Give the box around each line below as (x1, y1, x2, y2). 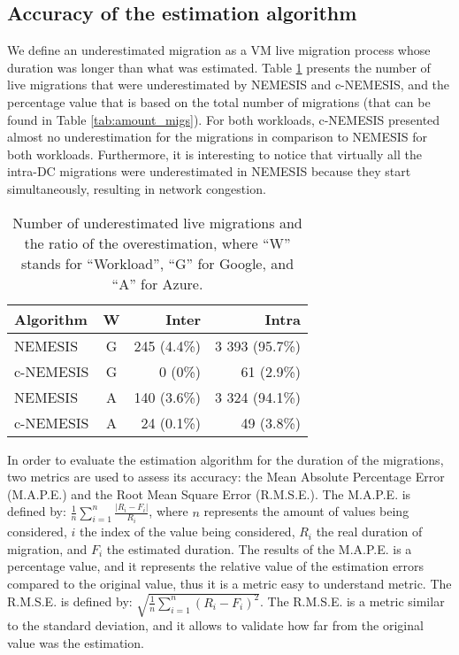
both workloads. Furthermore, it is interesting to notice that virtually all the (7, 144, 422, 163)
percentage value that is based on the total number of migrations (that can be (7, 92, 431, 111)
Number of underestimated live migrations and (12, 212, 302, 233)
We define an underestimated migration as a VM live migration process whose (7, 41, 431, 59)
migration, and (7, 539, 88, 558)
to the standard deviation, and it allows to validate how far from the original (7, 616, 424, 635)
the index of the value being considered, (79, 522, 295, 541)
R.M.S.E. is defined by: (7, 592, 133, 611)
